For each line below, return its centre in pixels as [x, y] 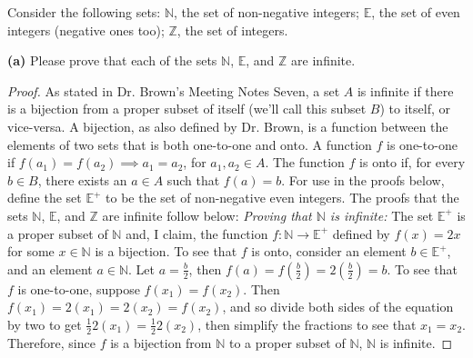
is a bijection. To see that [166, 251]
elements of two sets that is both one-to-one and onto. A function [190, 144]
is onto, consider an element [329, 251]
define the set [45, 198]
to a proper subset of [287, 342]
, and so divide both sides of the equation [338, 307]
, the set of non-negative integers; [267, 12]
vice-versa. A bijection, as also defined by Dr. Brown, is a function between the [228, 126]
